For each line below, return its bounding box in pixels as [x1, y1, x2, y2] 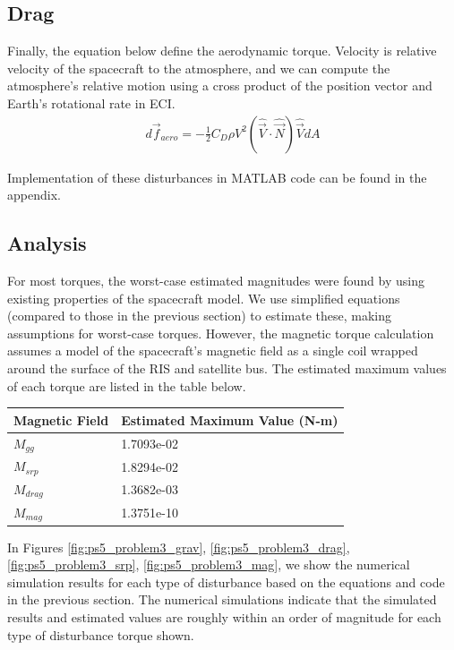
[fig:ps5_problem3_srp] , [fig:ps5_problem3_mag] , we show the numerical [7, 555, 410, 574]
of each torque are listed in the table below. [7, 376, 246, 395]
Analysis [7, 229, 87, 257]
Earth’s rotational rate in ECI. [7, 93, 176, 112]
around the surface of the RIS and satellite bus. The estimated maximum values [7, 358, 447, 377]
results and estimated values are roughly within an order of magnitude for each [7, 607, 441, 626]
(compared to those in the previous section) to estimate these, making [7, 306, 391, 325]
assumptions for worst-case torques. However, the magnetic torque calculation [7, 323, 434, 342]
